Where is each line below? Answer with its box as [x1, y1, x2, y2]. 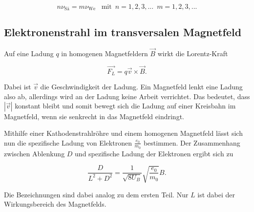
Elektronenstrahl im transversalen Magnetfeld [4, 24, 242, 39]
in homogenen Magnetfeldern [61, 48, 148, 58]
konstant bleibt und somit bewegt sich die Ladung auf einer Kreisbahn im [15, 101, 236, 111]
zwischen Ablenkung [4, 148, 65, 158]
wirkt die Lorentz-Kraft [157, 48, 228, 58]
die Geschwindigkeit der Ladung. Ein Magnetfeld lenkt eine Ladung [40, 82, 243, 92]
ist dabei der [197, 189, 235, 199]
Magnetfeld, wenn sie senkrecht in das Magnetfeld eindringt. [4, 111, 184, 122]
